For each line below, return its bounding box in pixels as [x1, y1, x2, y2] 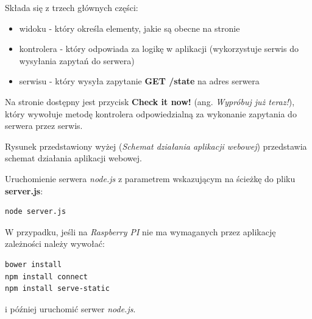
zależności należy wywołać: [5, 237, 105, 250]
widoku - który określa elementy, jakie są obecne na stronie [19, 21, 240, 34]
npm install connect [5, 272, 88, 281]
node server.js [5, 207, 66, 216]
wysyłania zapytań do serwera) [19, 54, 135, 67]
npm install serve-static [5, 284, 110, 293]
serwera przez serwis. [5, 119, 83, 132]
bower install [5, 260, 62, 269]
